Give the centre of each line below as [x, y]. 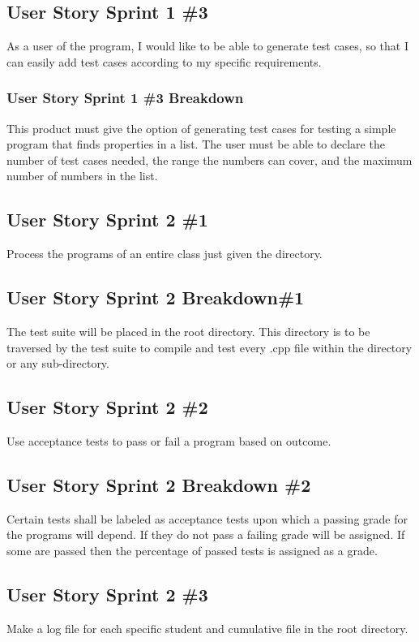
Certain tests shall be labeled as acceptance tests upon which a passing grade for [207, 518]
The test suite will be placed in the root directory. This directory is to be [188, 331]
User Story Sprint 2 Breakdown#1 [156, 297]
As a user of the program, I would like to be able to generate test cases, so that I [207, 46]
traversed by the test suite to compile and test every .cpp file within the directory [209, 347]
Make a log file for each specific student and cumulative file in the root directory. [207, 628]
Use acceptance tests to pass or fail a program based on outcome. [169, 440]
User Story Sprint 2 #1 [107, 220]
